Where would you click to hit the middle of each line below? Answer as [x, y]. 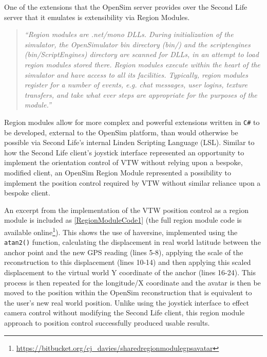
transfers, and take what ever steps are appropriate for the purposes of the [141, 94]
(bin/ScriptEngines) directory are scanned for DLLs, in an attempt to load [141, 54]
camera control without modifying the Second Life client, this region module [125, 313]
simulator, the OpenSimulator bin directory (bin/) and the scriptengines [137, 44]
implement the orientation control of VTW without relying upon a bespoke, [123, 162]
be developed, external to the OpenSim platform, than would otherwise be [121, 132]
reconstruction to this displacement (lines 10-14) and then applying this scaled [128, 262]
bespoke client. [27, 193]
